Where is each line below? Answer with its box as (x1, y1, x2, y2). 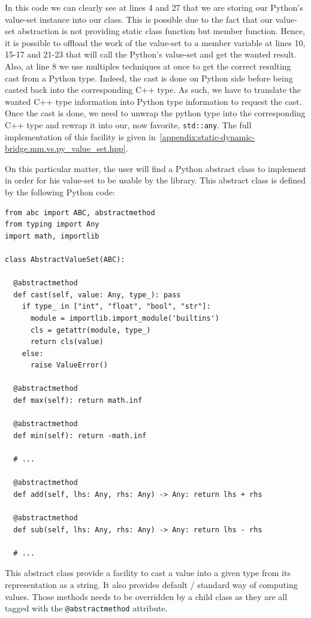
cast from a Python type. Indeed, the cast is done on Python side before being (5, 71, 293, 84)
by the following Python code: (5, 185, 115, 198)
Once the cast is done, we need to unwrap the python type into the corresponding (5, 107, 306, 119)
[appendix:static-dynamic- (159, 130, 255, 143)
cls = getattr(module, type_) (30, 325, 151, 334)
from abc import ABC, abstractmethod (5, 208, 155, 217)
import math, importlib (5, 231, 99, 240)
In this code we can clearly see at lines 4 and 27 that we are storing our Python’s (5, 1, 303, 13)
